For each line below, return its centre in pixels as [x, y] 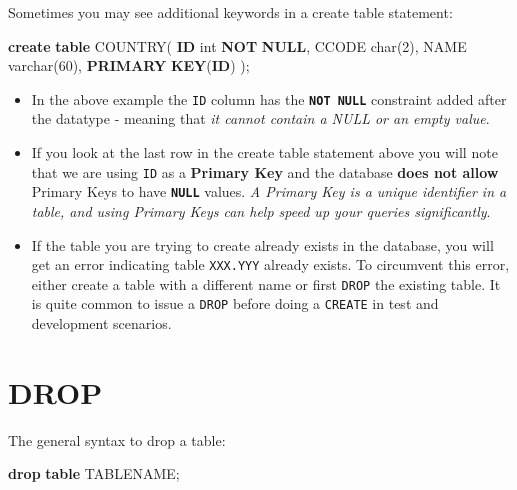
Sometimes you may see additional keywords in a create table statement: [230, 12]
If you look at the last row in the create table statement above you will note [264, 152]
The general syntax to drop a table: [117, 439]
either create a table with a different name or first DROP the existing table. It [266, 283]
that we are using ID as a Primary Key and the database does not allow [265, 171]
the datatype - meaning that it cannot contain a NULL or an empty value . [260, 118]
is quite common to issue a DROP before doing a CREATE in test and [235, 303]
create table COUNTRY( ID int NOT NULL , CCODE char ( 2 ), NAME [237, 45]
